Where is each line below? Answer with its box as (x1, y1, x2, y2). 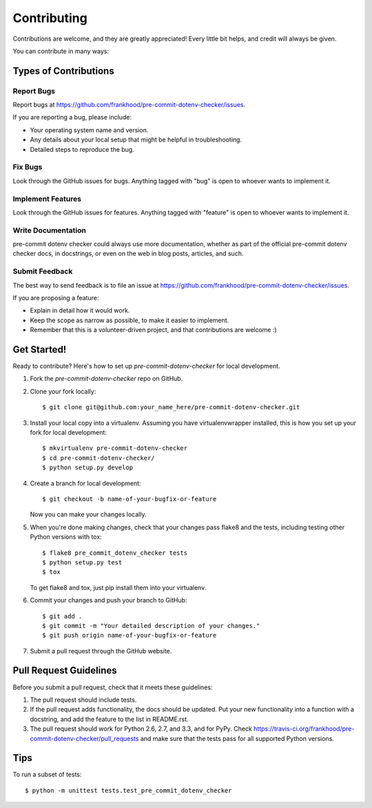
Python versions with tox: (30, 533, 103, 541)
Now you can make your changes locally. (30, 511, 147, 519)
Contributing (12, 10, 87, 26)
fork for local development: (30, 428, 107, 437)
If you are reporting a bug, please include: (12, 113, 132, 121)
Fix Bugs (12, 162, 43, 172)
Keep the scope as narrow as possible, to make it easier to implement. (30, 316, 229, 324)
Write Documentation (12, 225, 86, 235)
